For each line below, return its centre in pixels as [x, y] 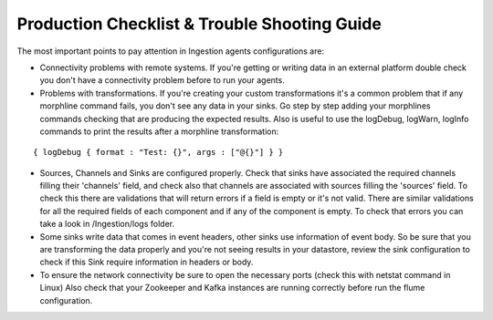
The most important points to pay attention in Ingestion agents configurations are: [170, 51]
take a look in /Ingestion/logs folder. [107, 224]
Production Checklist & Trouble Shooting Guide [199, 24]
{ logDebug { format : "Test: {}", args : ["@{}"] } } [158, 152]
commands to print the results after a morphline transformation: [159, 131]
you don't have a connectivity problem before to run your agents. [162, 80]
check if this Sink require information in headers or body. [147, 262]
